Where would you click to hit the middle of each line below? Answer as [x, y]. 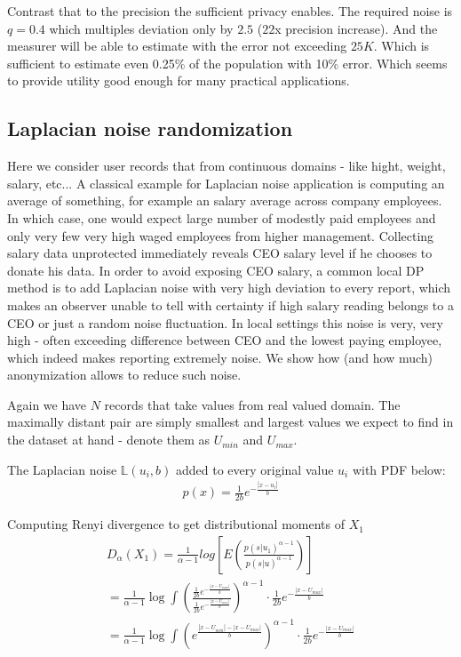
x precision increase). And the [356, 28]
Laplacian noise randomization [150, 128]
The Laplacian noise [62, 469]
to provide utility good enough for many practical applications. [179, 80]
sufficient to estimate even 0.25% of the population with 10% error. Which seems [227, 63]
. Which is [401, 46]
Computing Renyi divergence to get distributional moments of [176, 524]
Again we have [47, 404]
